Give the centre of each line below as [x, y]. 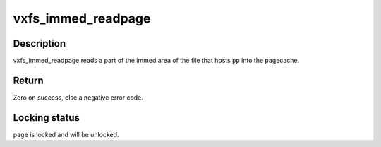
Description [40, 43]
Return [28, 80]
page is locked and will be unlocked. [66, 134]
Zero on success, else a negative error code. [78, 97]
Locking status [47, 118]
